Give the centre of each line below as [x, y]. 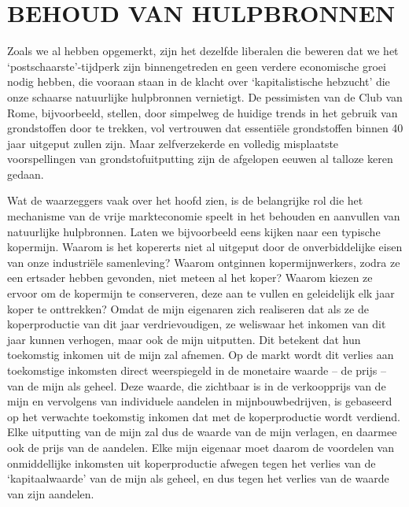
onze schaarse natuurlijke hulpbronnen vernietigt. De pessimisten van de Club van [205, 96]
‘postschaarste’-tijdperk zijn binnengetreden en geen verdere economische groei [197, 66]
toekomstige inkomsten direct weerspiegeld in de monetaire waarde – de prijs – [197, 370]
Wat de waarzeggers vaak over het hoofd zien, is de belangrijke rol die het [185, 200]
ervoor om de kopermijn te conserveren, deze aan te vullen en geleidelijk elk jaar [201, 293]
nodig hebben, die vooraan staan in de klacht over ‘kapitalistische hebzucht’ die [199, 81]
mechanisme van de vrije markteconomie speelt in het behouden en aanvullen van [204, 216]
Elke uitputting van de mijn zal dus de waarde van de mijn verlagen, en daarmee [202, 432]
